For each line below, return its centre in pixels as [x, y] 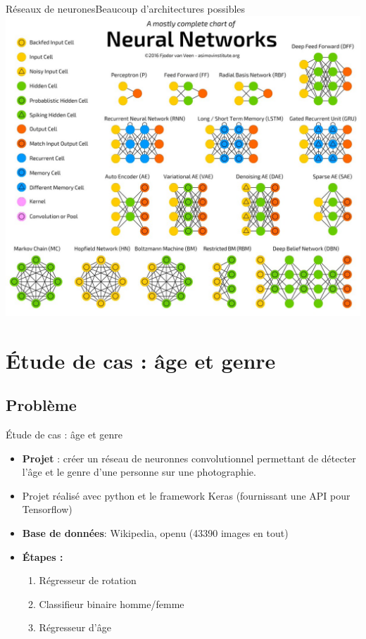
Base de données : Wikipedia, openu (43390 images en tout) [155, 532]
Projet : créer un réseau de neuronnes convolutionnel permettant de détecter [189, 458]
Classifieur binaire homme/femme [112, 603]
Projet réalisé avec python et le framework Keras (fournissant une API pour [186, 495]
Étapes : [43, 556]
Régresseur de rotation [88, 580]
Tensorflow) [47, 509]
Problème [41, 405]
